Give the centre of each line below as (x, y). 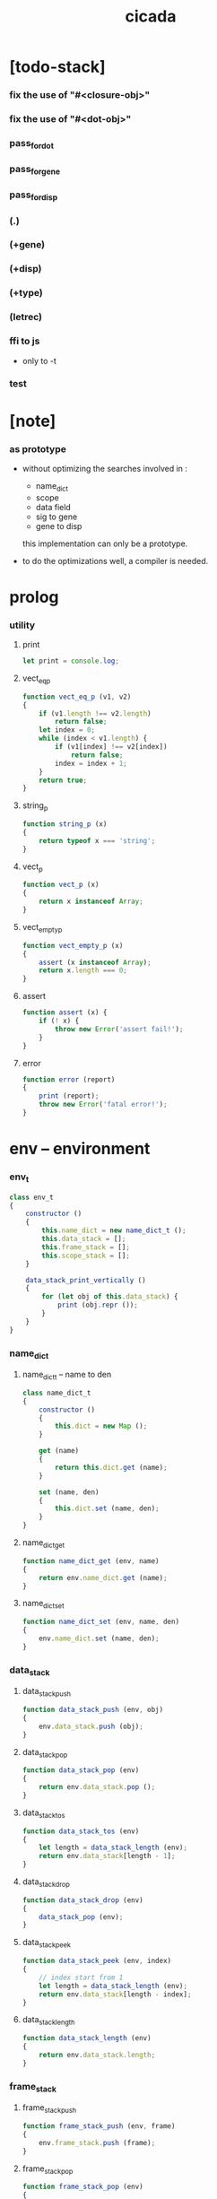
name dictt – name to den (67, 1376)
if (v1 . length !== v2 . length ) (95, 713)
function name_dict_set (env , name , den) (101, 1622)
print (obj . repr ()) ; (98, 1305)
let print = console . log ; (70, 661)
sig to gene (56, 517)
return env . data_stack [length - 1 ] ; (107, 1856)
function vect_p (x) (61, 885)
